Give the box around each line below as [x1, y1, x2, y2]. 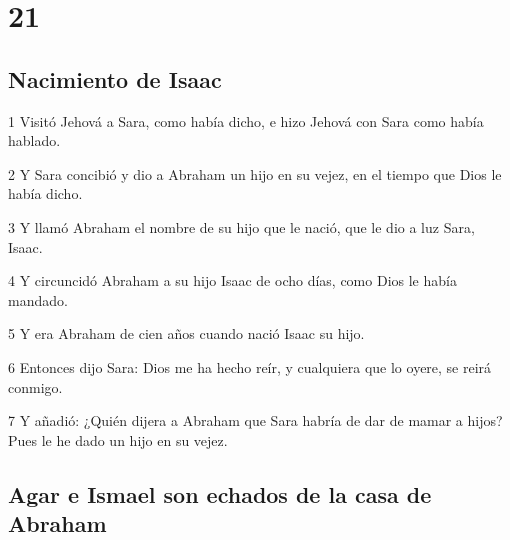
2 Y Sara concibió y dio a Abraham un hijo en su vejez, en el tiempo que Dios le [8, 163, 502, 184]
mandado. [8, 289, 68, 310]
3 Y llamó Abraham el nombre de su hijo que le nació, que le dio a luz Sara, [8, 216, 475, 237]
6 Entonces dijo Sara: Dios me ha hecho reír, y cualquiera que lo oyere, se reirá [8, 356, 492, 377]
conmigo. [8, 376, 63, 397]
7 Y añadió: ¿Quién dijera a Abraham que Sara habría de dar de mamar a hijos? [8, 410, 503, 431]
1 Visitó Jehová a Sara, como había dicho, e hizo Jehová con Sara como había [8, 110, 484, 131]
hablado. [8, 130, 61, 151]
